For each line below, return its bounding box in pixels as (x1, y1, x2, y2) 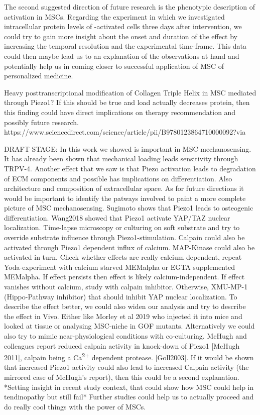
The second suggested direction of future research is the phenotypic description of (4, 2, 255, 12)
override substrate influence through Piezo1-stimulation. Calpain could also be (4, 232, 245, 243)
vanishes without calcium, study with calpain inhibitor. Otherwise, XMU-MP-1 (4, 281, 248, 292)
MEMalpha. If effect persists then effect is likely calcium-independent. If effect (4, 271, 245, 282)
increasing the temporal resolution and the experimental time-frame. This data (4, 41, 247, 51)
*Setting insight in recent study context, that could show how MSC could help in (4, 381, 254, 392)
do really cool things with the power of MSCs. (4, 401, 146, 411)
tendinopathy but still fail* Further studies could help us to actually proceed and (4, 391, 254, 402)
